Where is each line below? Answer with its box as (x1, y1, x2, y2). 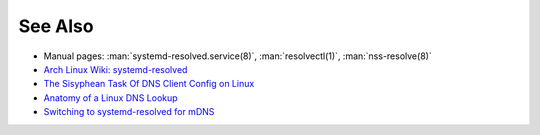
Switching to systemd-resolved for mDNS (43, 106, 215, 118)
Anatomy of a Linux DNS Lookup (43, 91, 179, 104)
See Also (18, 15, 94, 37)
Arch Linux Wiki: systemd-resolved (43, 63, 188, 75)
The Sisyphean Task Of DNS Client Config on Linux (43, 78, 255, 90)
